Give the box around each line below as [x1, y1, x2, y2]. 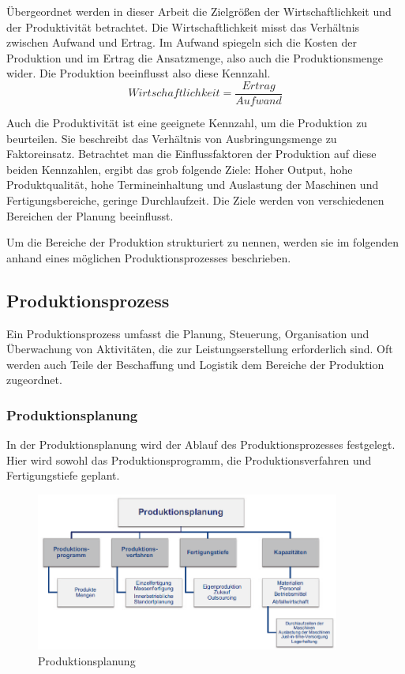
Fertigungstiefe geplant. [6, 467, 120, 484]
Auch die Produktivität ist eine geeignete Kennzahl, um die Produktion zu [6, 115, 368, 131]
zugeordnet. [6, 371, 62, 388]
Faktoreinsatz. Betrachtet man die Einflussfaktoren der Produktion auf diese [6, 145, 377, 162]
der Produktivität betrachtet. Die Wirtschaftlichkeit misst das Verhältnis [6, 18, 360, 35]
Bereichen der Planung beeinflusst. [6, 207, 174, 224]
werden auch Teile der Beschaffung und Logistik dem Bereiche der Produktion [6, 356, 384, 372]
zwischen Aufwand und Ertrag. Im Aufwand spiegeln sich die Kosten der [6, 34, 357, 51]
